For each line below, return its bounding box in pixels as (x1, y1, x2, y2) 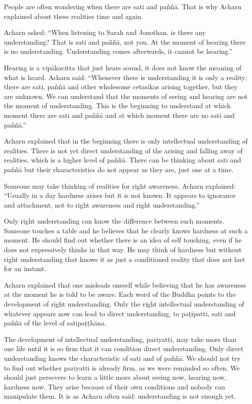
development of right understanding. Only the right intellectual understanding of (4, 299, 244, 309)
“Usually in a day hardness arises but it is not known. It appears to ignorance (4, 190, 236, 200)
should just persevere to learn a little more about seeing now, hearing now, (4, 372, 227, 382)
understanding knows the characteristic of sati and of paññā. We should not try (4, 353, 241, 363)
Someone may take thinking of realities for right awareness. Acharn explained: (4, 180, 236, 191)
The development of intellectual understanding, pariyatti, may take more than (4, 334, 236, 344)
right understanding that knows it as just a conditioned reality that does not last (4, 254, 245, 264)
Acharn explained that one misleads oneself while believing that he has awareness (4, 279, 246, 290)
